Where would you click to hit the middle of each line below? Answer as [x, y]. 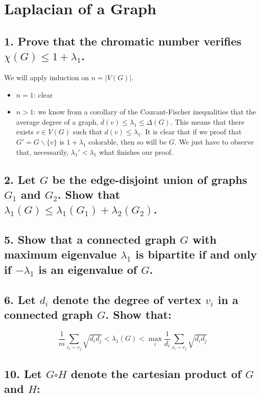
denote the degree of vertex [127, 299]
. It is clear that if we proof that [191, 132]
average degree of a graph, [57, 121]
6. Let [20, 299]
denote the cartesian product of [156, 373]
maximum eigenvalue [61, 254]
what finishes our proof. [136, 151]
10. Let [23, 373]
